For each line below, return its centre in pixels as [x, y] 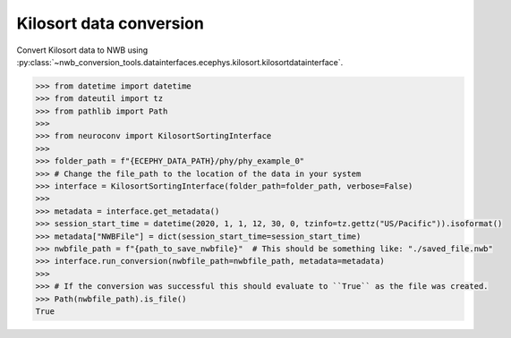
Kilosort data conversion [111, 23]
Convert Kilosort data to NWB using [82, 50]
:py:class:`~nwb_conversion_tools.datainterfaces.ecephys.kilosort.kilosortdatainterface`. [180, 62]
